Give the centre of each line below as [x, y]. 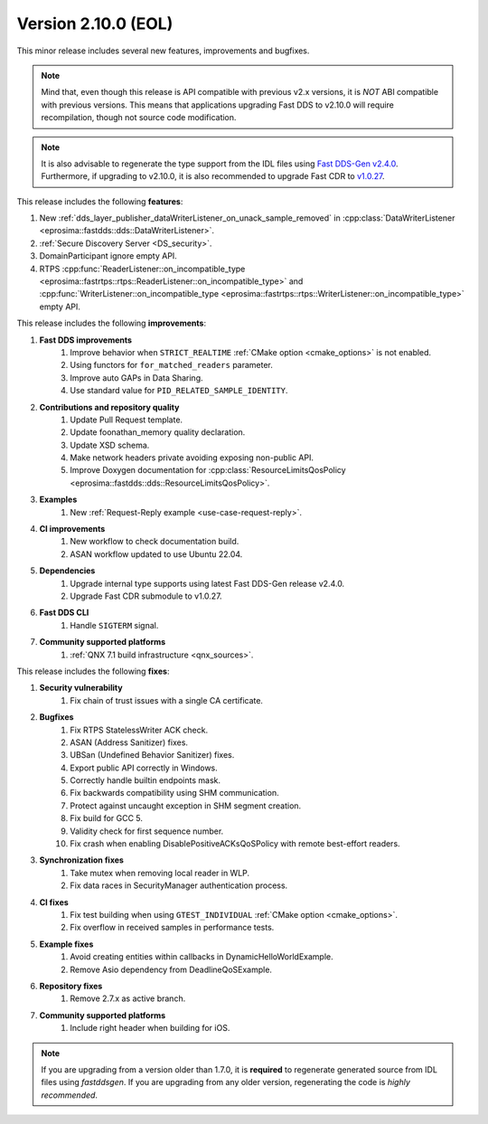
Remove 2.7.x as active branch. [128, 998]
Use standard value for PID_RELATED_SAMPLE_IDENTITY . [179, 391]
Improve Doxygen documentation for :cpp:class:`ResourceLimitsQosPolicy [208, 470]
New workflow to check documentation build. [155, 542]
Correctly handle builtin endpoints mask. [145, 780]
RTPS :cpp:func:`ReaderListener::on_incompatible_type [142, 269]
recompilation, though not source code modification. [139, 118]
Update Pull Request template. [127, 420]
